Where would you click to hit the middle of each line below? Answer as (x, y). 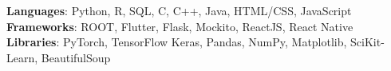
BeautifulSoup (76, 57)
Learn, (22, 57)
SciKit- (367, 42)
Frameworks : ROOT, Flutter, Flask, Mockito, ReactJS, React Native (180, 26)
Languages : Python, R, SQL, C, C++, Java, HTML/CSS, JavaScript (179, 10)
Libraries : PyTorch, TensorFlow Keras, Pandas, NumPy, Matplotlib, (177, 42)
